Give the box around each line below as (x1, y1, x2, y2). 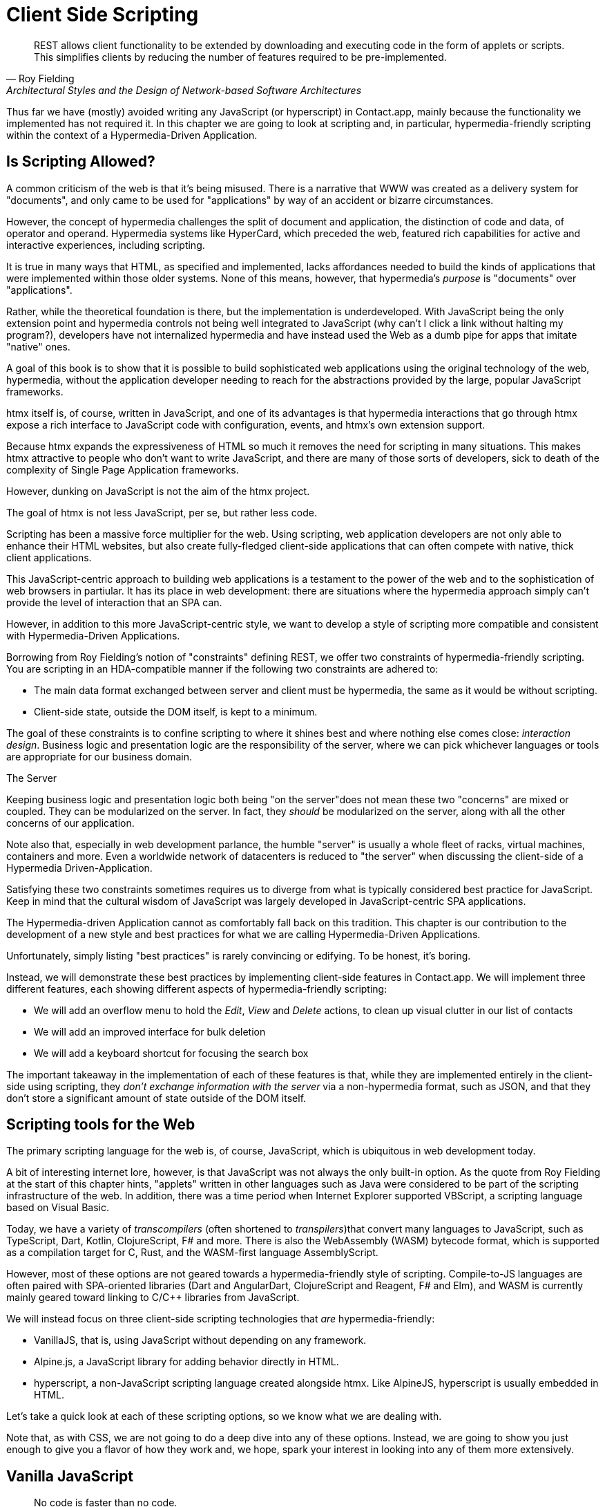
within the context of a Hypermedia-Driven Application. (6, 129, 258, 141)
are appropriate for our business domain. (6, 750, 193, 762)
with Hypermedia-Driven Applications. (6, 629, 180, 642)
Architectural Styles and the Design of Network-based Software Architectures (6, 84, 362, 96)
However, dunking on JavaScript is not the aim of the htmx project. (6, 485, 310, 497)
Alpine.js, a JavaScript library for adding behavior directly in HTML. (34, 1356, 339, 1368)
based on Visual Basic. (6, 1201, 109, 1214)
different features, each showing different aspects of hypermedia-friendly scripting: (6, 982, 387, 995)
